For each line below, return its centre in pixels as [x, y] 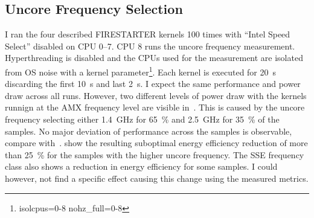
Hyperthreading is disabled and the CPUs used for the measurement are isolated [154, 58]
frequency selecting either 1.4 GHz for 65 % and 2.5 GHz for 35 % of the [142, 119]
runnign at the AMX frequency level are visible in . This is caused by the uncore [155, 107]
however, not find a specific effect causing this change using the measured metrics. [157, 178]
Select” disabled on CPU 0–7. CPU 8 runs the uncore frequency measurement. [150, 46]
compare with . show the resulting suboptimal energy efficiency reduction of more [156, 143]
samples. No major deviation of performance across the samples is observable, [149, 131]
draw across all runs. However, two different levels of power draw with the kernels [156, 95]
